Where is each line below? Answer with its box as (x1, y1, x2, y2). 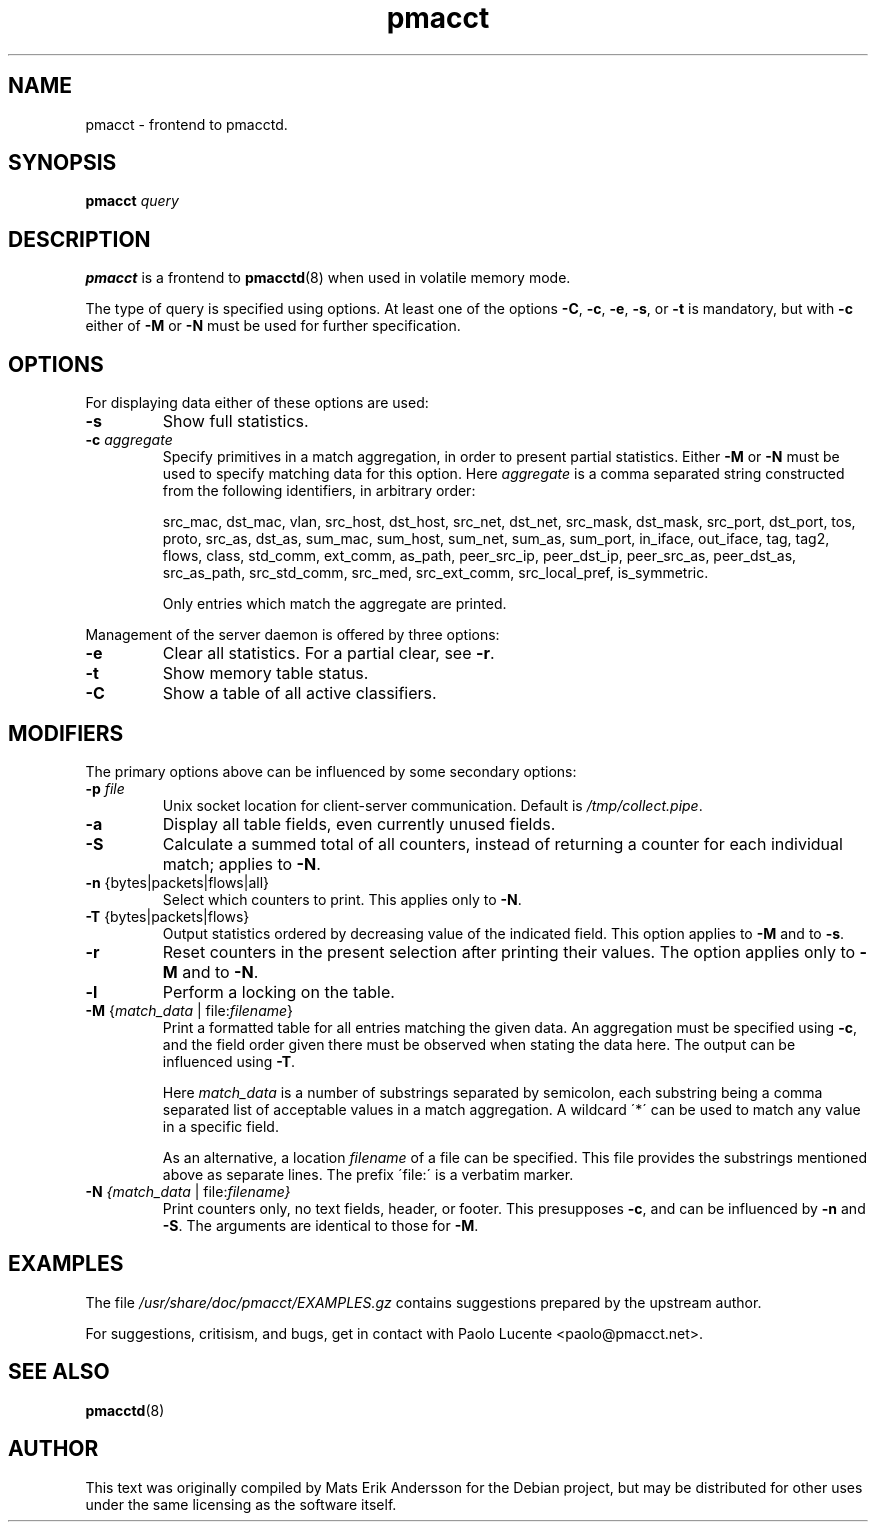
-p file (85, 779, 125, 797)
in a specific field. (162, 1117, 279, 1135)
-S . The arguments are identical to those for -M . (162, 1216, 479, 1234)
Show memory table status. (162, 663, 369, 684)
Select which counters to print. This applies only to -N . (162, 890, 522, 908)
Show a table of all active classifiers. (162, 683, 437, 704)
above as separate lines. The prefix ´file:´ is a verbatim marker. (162, 1165, 574, 1183)
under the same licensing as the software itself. (85, 1495, 397, 1513)
